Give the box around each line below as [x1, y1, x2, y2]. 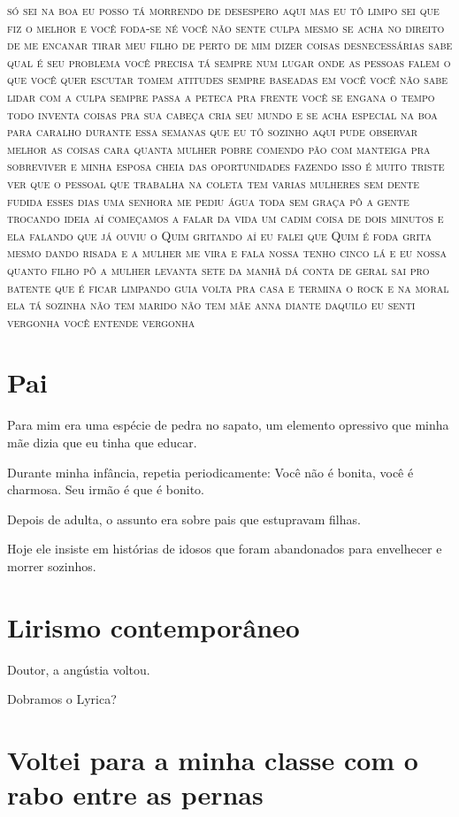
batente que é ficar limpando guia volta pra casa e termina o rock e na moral [7, 278, 449, 296]
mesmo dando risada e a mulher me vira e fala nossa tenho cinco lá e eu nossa [7, 243, 447, 262]
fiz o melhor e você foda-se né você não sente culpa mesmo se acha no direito [7, 18, 445, 36]
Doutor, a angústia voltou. [7, 660, 150, 678]
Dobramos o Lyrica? [7, 690, 117, 708]
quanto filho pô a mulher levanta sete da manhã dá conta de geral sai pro [7, 260, 430, 279]
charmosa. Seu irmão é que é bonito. [7, 480, 204, 499]
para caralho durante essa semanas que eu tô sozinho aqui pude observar [7, 122, 418, 141]
